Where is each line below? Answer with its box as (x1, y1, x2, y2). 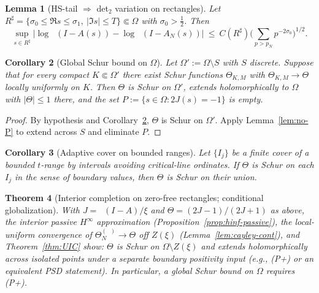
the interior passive (5, 215, 77, 228)
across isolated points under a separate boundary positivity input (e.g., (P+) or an (5, 251, 314, 264)
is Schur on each (252, 158, 314, 171)
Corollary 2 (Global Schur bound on (5, 56, 147, 69)
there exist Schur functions (122, 67, 223, 80)
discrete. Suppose (249, 56, 313, 69)
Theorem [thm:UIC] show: (5, 240, 104, 253)
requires (266, 264, 295, 276)
